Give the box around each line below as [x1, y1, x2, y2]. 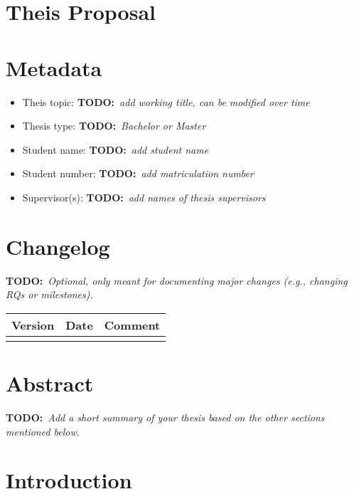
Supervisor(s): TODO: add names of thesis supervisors [22, 189, 266, 204]
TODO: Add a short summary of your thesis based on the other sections [6, 409, 325, 424]
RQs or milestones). [6, 287, 93, 302]
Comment [104, 316, 161, 333]
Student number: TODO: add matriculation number [22, 166, 254, 181]
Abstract [6, 368, 94, 397]
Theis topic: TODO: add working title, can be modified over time [22, 94, 310, 109]
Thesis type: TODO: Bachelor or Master [22, 118, 206, 133]
